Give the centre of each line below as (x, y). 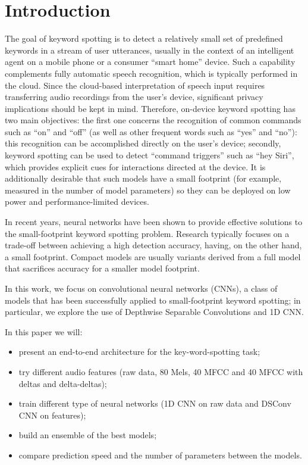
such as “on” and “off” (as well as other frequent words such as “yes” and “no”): (151, 131)
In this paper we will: (44, 331)
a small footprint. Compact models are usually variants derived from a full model (153, 256)
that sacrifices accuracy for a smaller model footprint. (102, 268)
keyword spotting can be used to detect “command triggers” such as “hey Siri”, (150, 155)
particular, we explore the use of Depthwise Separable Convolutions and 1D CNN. (154, 312)
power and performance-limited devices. (77, 202)
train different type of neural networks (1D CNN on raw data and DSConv (155, 403)
